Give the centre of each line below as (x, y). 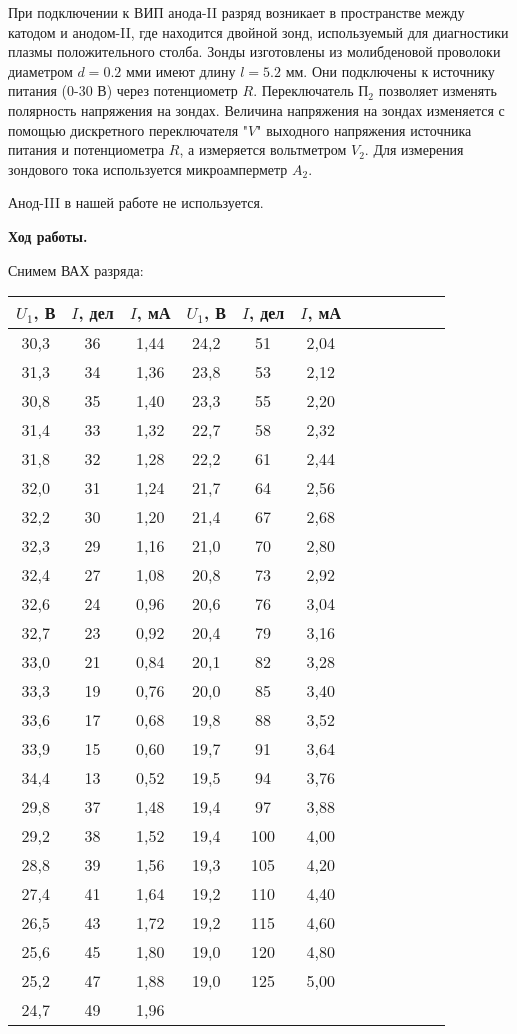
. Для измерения (414, 149)
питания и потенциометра (86, 149)
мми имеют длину (180, 70)
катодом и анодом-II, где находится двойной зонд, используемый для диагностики (258, 31)
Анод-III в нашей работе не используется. (136, 202)
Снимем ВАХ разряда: (76, 269)
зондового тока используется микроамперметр (148, 168)
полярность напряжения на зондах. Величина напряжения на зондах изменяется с (256, 109)
